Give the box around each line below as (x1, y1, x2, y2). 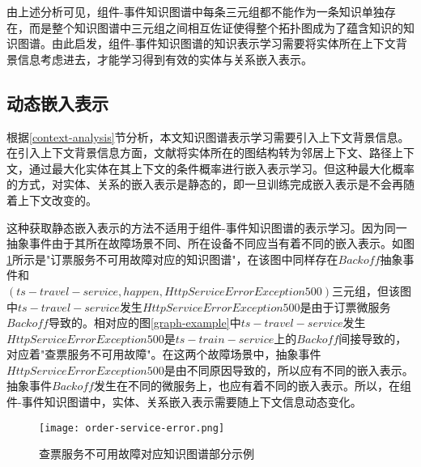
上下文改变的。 (17, 191, 97, 208)
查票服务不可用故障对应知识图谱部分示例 (39, 445, 254, 462)
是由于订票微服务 (300, 298, 391, 315)
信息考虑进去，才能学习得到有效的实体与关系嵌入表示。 (17, 50, 313, 67)
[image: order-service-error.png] (39, 422, 225, 434)
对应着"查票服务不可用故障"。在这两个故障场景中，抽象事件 (6, 346, 321, 363)
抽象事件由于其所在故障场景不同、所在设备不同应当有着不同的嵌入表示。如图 (6, 235, 415, 252)
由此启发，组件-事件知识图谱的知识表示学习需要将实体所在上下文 (51, 35, 396, 52)
